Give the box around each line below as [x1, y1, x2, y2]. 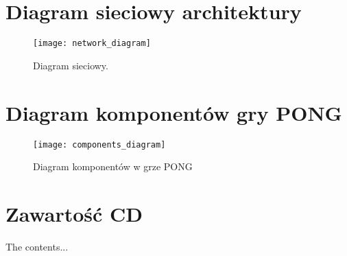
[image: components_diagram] [33, 139, 166, 150]
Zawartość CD [5, 199, 143, 227]
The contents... [5, 239, 69, 253]
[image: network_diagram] [33, 38, 151, 49]
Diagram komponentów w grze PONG [33, 159, 193, 174]
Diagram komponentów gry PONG [5, 98, 342, 126]
